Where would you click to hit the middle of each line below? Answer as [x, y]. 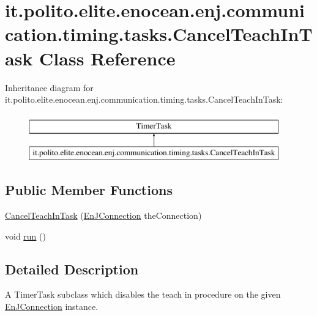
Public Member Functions [89, 190]
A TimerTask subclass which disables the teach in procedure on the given [143, 294]
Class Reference [107, 58]
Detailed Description [72, 269]
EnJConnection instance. [52, 307]
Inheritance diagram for [49, 87]
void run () [25, 236]
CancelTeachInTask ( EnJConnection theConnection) [103, 215]
